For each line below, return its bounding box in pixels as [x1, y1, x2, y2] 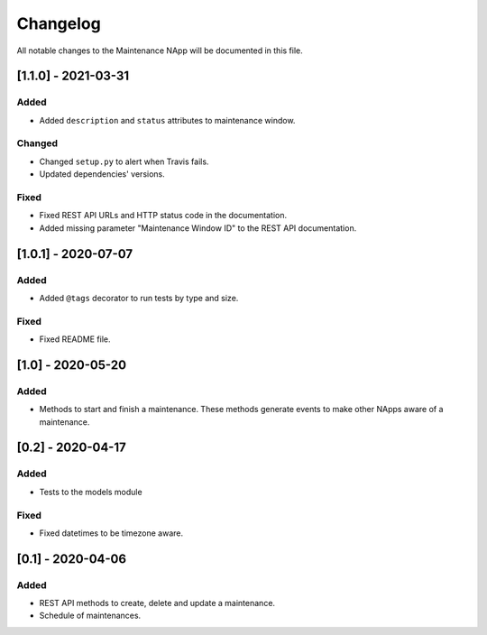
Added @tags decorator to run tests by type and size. [39, 292, 239, 303]
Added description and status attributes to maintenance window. [39, 115, 296, 125]
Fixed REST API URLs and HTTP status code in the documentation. [39, 210, 288, 221]
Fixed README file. [39, 334, 111, 345]
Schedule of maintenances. [39, 610, 142, 621]
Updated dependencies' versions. [39, 169, 166, 179]
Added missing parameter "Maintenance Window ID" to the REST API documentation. [39, 222, 357, 234]
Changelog [16, 14, 101, 33]
